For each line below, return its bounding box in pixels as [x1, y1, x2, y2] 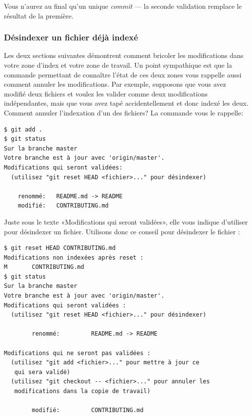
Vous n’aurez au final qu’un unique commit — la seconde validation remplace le [4, 1, 242, 11]
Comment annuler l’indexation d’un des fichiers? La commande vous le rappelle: [4, 107, 243, 117]
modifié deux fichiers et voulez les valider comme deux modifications [4, 88, 208, 98]
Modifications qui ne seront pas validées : [4, 349, 151, 357]
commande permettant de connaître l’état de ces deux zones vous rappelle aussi [4, 69, 242, 79]
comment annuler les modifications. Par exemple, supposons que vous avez [4, 79, 226, 89]
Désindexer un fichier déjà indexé [4, 31, 138, 43]
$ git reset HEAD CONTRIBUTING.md [4, 245, 116, 252]
